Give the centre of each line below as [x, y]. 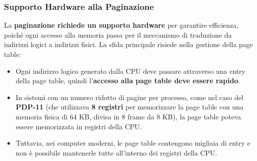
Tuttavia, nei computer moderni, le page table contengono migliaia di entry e [133, 143]
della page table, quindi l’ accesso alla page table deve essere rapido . [128, 80]
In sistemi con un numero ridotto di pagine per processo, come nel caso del [129, 97]
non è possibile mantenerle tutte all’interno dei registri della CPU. [116, 152]
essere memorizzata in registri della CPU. [79, 126]
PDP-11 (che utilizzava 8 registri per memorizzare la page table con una [129, 107]
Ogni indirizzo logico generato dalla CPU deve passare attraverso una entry [130, 71]
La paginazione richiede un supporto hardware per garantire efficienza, [121, 25]
